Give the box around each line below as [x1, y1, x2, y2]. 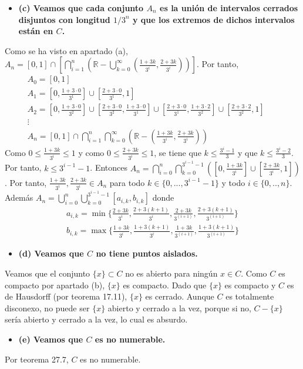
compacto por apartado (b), [5, 278, 105, 291]
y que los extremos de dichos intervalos [132, 13, 295, 25]
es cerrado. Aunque [145, 290, 214, 302]
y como [78, 146, 105, 158]
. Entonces [90, 161, 128, 174]
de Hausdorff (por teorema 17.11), [5, 290, 127, 302]
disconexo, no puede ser [5, 301, 90, 314]
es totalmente [225, 290, 274, 302]
